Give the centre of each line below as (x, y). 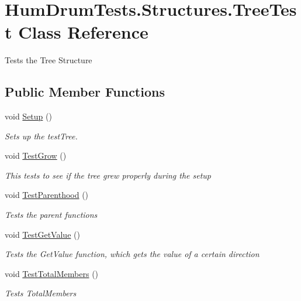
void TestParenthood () (47, 195)
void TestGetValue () (42, 234)
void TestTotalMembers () (52, 273)
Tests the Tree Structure (49, 60)
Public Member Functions (85, 92)
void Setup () (28, 116)
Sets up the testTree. (41, 136)
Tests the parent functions (51, 215)
